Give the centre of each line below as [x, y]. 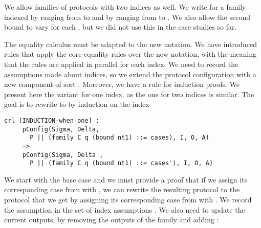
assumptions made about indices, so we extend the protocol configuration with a [130, 74]
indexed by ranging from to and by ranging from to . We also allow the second [127, 17]
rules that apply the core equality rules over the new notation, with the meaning [130, 54]
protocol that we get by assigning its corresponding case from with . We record [128, 200]
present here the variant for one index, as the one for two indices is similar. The [129, 94]
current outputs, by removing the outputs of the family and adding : [112, 220]
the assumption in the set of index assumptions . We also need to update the [125, 209]
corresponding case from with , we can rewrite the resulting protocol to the [122, 189]
